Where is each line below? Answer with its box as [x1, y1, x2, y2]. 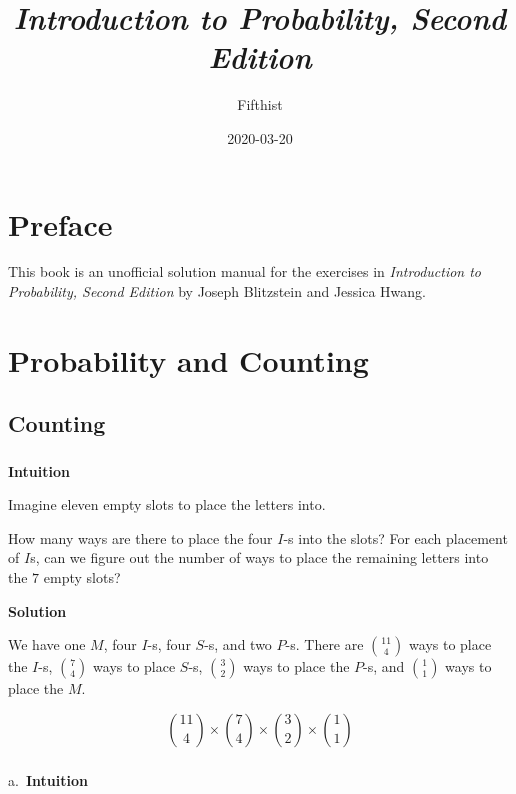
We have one [8, 634, 86, 655]
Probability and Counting [8, 339, 369, 380]
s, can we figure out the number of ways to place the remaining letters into [30, 547, 489, 568]
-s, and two [204, 634, 272, 655]
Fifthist [237, 94, 283, 115]
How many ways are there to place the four [8, 527, 273, 548]
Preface [8, 203, 113, 244]
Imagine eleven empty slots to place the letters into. [8, 494, 326, 515]
